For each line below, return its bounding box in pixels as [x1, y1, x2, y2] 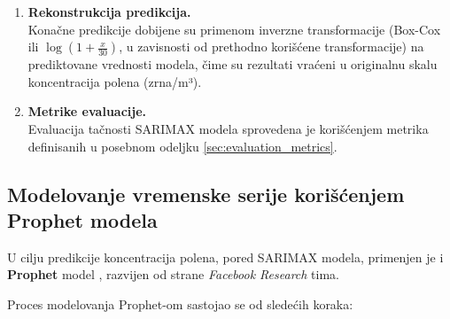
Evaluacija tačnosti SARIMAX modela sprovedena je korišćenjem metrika [27, 119, 429, 137]
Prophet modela [7, 206, 158, 233]
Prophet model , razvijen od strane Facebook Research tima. [7, 265, 339, 284]
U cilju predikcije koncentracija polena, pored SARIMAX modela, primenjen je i [7, 247, 444, 266]
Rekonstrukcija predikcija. [27, 3, 191, 20]
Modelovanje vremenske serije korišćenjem [7, 180, 405, 207]
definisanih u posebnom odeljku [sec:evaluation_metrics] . [27, 136, 337, 155]
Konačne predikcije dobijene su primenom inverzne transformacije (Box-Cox [27, 19, 441, 38]
